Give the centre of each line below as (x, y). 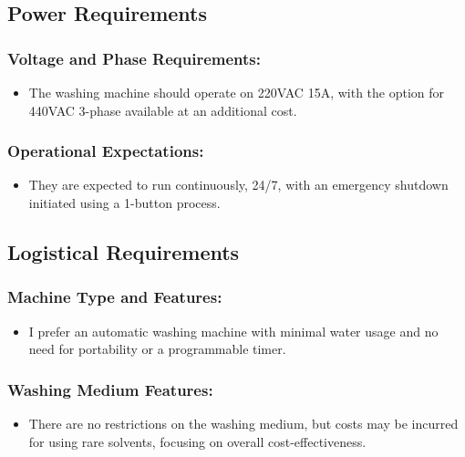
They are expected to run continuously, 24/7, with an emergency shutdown (238, 185)
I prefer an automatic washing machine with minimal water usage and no (233, 331)
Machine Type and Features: (115, 297)
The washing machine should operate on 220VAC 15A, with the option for (237, 92)
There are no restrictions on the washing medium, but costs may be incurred (243, 423)
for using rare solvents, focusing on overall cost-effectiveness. (197, 441)
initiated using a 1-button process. (124, 203)
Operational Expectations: (106, 151)
